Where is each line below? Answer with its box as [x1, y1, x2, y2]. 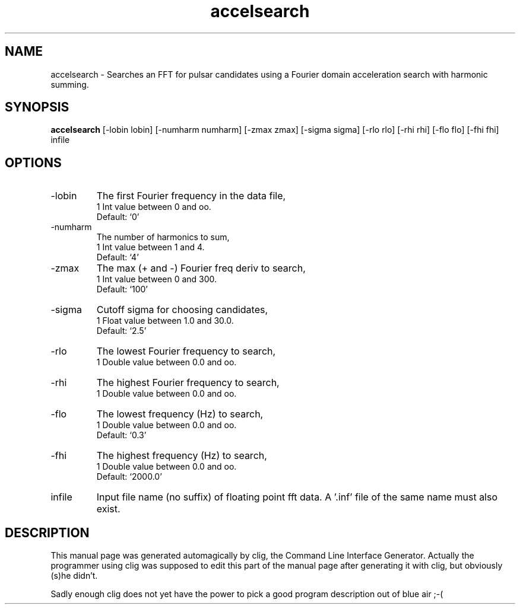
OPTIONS [5, 155, 62, 170]
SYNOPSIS [5, 100, 69, 115]
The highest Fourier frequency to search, [96, 377, 280, 389]
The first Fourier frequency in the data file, [96, 190, 286, 202]
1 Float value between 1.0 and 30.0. [96, 315, 234, 326]
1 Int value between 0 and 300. [96, 274, 217, 285]
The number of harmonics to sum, [96, 232, 230, 243]
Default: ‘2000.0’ [96, 471, 162, 482]
